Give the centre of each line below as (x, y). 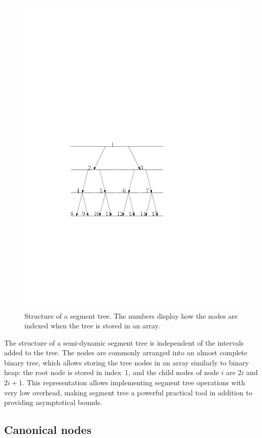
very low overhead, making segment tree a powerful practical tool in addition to (128, 392)
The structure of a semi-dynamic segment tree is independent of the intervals (124, 342)
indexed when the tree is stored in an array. (92, 326)
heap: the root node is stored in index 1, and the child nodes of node (112, 372)
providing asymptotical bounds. (53, 402)
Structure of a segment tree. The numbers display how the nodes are (131, 315)
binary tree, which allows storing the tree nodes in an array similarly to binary (127, 362)
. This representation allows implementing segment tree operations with (134, 382)
